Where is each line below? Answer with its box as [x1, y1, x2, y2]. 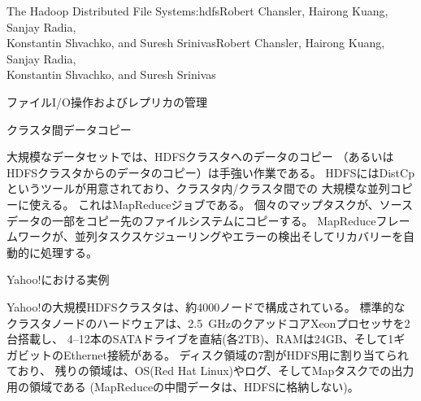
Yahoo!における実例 [7, 271, 110, 288]
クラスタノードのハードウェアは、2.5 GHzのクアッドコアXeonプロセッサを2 [7, 314, 410, 331]
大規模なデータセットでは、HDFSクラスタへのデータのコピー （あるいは [7, 148, 394, 165]
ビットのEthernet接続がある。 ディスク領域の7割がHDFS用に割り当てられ [17, 346, 409, 363]
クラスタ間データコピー [7, 120, 132, 137]
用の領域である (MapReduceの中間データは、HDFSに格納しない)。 [7, 377, 359, 394]
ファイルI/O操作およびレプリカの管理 [7, 93, 207, 110]
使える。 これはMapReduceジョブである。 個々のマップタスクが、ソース [28, 195, 413, 212]
